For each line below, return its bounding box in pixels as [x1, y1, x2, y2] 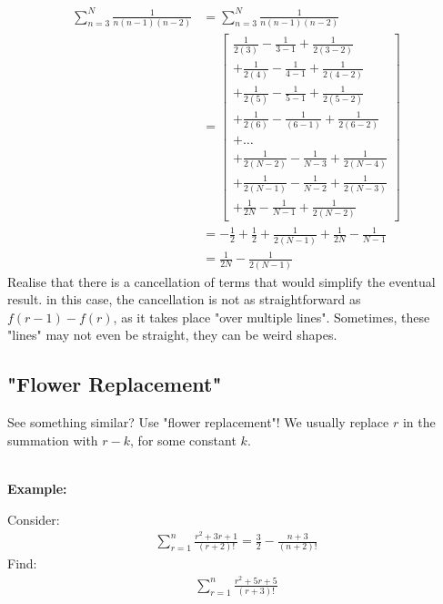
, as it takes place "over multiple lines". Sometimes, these [113, 307, 430, 326]
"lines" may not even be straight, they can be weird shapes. [7, 325, 337, 344]
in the [402, 413, 436, 432]
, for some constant [130, 430, 237, 449]
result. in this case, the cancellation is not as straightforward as [7, 290, 361, 309]
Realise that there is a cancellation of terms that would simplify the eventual [7, 271, 436, 291]
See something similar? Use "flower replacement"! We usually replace [7, 413, 389, 432]
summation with [7, 430, 98, 449]
